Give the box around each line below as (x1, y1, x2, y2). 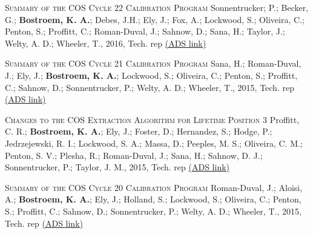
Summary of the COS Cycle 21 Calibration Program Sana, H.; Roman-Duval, (5, 57, 301, 70)
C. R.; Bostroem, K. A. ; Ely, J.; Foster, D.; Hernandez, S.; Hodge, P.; (5, 125, 272, 138)
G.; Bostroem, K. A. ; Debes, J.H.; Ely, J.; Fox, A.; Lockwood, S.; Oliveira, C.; (5, 13, 305, 25)
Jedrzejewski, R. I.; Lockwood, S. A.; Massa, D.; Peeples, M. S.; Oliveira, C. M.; (5, 136, 303, 149)
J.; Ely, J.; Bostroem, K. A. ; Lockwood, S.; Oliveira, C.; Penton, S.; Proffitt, (5, 69, 298, 81)
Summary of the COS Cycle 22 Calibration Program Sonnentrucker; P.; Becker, (5, 1, 309, 13)
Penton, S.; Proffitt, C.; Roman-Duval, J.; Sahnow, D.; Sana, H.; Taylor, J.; (5, 25, 285, 38)
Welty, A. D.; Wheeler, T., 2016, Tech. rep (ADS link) (5, 36, 206, 49)
